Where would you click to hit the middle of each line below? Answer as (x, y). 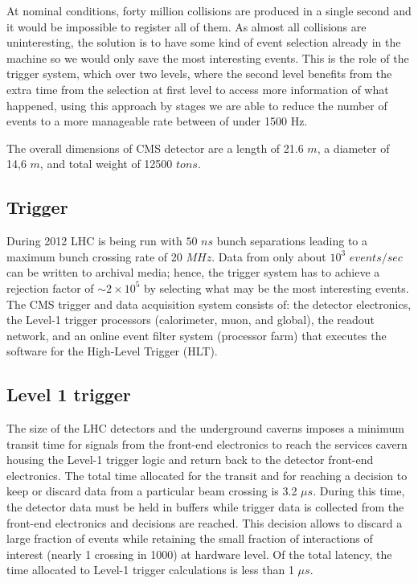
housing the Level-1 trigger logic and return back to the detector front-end (190, 460)
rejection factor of (50, 287)
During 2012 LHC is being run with (94, 241)
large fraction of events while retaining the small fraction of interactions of (190, 538)
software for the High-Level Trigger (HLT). (112, 351)
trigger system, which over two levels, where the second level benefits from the (199, 74)
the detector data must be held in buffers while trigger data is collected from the (205, 507)
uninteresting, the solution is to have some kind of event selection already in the (204, 42)
